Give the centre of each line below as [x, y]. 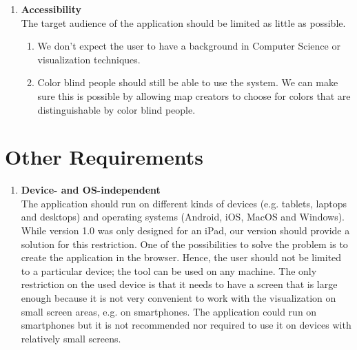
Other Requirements [104, 157]
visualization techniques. [89, 59]
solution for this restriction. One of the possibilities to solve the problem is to [184, 244]
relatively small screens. [71, 338]
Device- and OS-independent [91, 190]
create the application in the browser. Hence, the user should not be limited [181, 257]
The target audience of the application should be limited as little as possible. [183, 22]
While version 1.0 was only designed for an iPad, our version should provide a [185, 230]
